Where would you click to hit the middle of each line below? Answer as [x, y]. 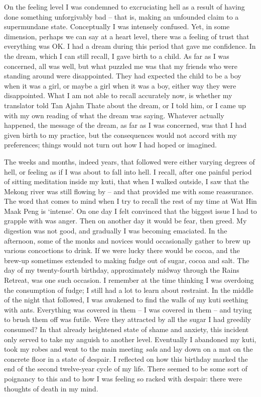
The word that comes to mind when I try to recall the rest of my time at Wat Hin [130, 201]
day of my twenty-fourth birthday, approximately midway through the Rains [122, 270]
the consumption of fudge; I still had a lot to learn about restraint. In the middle [129, 290]
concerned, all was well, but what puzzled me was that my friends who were [121, 66]
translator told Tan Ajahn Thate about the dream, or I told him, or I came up [125, 105]
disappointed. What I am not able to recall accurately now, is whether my [118, 95]
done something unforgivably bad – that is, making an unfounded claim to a [121, 16]
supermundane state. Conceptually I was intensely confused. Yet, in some [117, 26]
